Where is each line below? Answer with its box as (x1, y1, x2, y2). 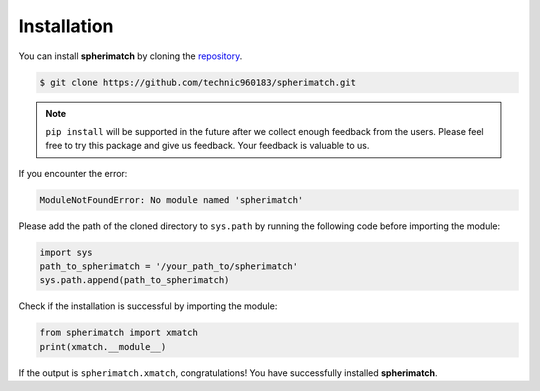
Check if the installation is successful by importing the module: (18, 300, 278, 312)
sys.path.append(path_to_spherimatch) (39, 275, 230, 286)
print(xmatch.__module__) (39, 341, 167, 352)
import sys (39, 246, 93, 258)
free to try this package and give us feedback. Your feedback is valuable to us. (45, 140, 370, 152)
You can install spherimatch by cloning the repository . (18, 50, 243, 62)
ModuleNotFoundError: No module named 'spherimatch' (39, 194, 304, 205)
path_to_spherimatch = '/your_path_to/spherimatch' (39, 261, 299, 272)
